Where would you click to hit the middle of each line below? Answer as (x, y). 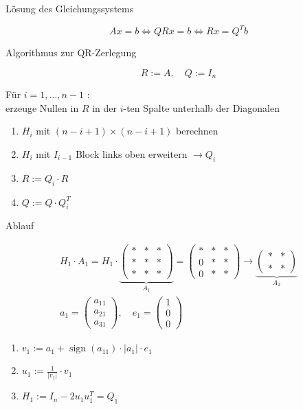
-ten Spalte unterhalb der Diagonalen (201, 107)
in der (105, 107)
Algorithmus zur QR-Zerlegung (71, 52)
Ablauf (20, 225)
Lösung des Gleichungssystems (70, 8)
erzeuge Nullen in (42, 107)
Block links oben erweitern (131, 153)
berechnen (197, 131)
